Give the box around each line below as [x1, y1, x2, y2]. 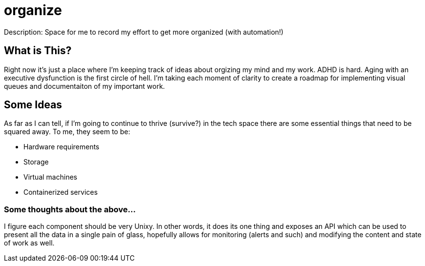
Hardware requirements [23, 143, 100, 151]
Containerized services [23, 188, 98, 197]
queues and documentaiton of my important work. [4, 82, 165, 90]
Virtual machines [23, 173, 78, 182]
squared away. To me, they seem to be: [4, 127, 130, 136]
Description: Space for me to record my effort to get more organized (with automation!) [4, 27, 283, 36]
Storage [23, 158, 49, 166]
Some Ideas [4, 99, 62, 111]
